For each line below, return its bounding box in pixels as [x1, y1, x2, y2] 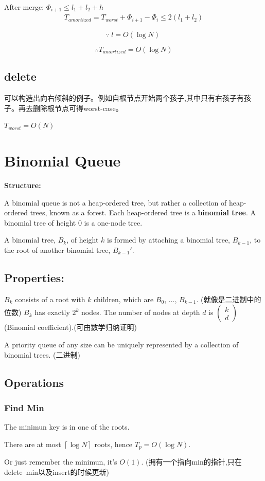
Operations [4, 374, 64, 390]
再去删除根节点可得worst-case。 [18, 102, 123, 113]
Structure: [4, 180, 41, 191]
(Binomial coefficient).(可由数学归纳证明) [4, 322, 137, 332]
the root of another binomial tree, [4, 245, 111, 255]
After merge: [4, 2, 44, 12]
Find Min [4, 401, 44, 414]
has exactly [34, 307, 70, 318]
